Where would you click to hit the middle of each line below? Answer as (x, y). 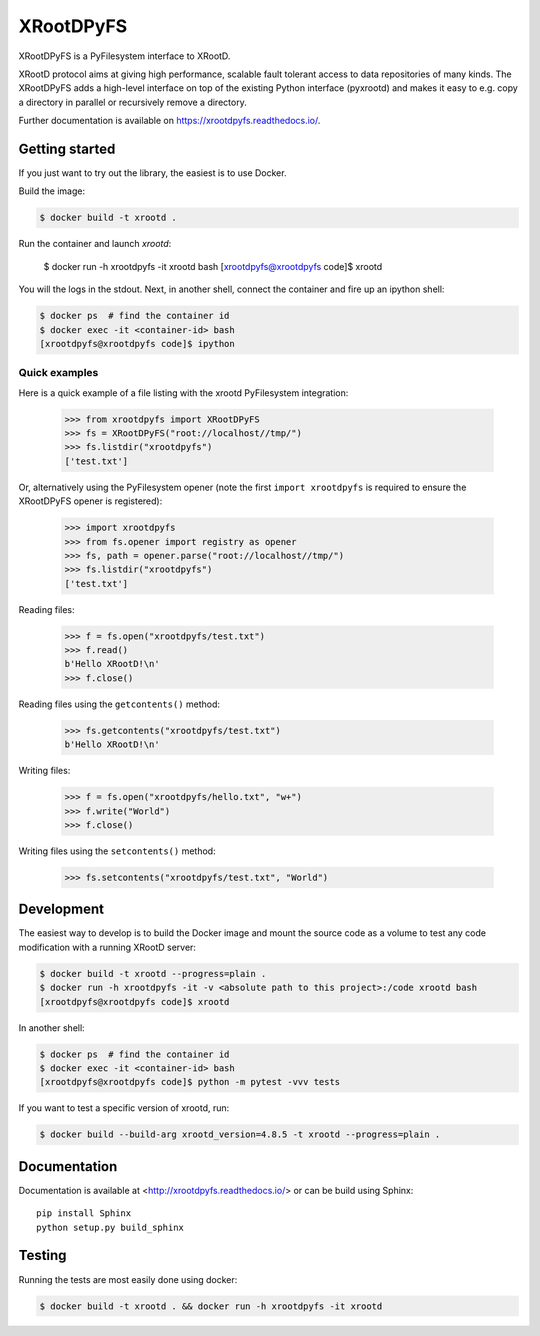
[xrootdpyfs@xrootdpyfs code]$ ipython (137, 343)
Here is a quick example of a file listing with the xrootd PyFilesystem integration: (183, 392)
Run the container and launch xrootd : (95, 244)
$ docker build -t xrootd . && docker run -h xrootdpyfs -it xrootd (211, 1306)
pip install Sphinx (84, 1213)
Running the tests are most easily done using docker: (128, 1279)
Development (61, 909)
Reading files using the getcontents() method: (119, 704)
